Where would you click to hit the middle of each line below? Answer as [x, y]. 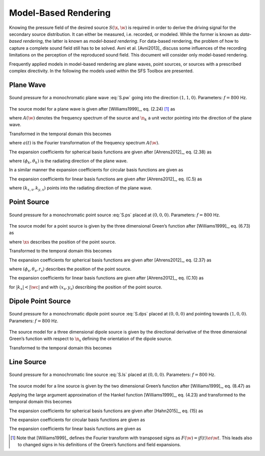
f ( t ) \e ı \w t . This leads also [226, 438]
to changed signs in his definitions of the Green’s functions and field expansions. [99, 445]
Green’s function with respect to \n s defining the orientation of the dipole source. [91, 339]
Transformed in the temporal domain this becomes [60, 134]
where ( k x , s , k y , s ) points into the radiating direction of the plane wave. [80, 188]
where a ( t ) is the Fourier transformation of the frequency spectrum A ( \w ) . [84, 143]
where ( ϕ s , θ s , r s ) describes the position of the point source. [70, 269]
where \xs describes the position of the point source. [63, 242]
